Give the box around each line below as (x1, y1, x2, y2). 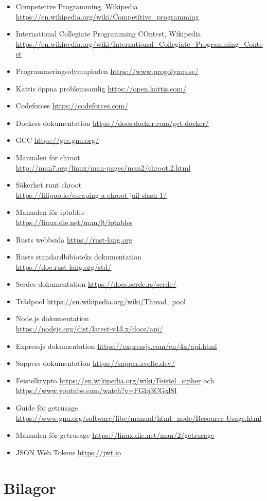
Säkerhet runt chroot (15, 179, 82, 190)
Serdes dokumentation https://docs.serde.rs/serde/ (15, 279, 176, 289)
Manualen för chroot (15, 152, 80, 162)
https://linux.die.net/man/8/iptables (15, 216, 133, 227)
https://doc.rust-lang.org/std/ (15, 261, 112, 272)
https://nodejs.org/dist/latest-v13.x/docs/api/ (15, 323, 163, 334)
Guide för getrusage (15, 402, 78, 413)
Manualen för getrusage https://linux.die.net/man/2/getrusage (15, 430, 215, 440)
